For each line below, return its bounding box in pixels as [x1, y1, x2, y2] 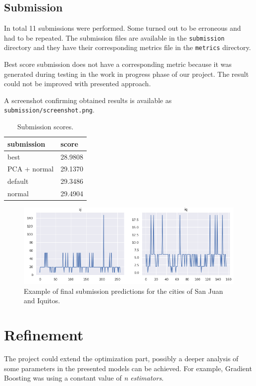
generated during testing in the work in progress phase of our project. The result [4, 68, 249, 79]
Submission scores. [17, 121, 74, 132]
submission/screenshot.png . [4, 105, 95, 115]
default [7, 176, 29, 186]
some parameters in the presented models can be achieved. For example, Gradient [4, 363, 252, 373]
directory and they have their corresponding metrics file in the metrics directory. [4, 42, 251, 53]
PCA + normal [7, 164, 54, 174]
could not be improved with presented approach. [4, 78, 151, 89]
